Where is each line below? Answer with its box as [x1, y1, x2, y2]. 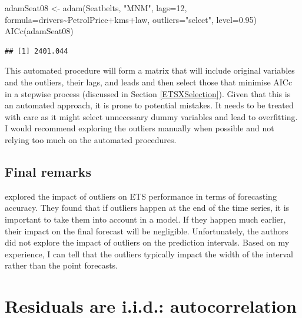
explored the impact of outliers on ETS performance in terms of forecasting [5, 190, 277, 202]
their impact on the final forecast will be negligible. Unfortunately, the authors [5, 224, 288, 237]
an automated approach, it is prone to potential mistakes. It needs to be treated [5, 99, 294, 111]
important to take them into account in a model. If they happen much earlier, [5, 213, 286, 225]
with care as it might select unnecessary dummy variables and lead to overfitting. [5, 110, 298, 122]
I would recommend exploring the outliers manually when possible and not [5, 122, 274, 134]
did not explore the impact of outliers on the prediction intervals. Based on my [5, 236, 290, 249]
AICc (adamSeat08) [5, 25, 74, 37]
